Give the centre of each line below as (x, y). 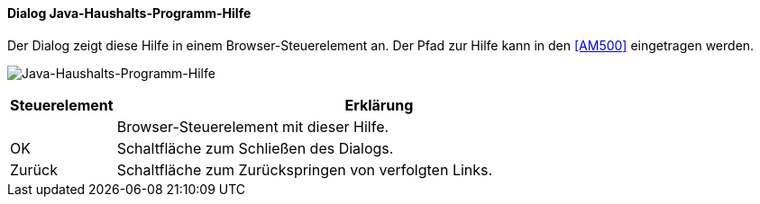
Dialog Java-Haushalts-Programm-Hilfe (129, 13)
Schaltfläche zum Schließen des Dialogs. (255, 148)
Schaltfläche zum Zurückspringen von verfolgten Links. (305, 169)
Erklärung (379, 105)
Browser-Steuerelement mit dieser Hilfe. (253, 126)
